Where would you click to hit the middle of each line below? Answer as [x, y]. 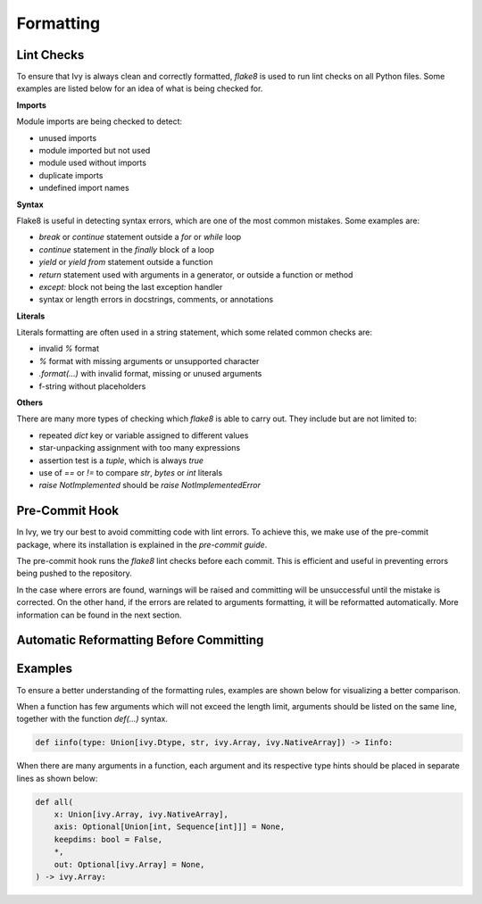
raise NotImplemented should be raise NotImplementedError [150, 485]
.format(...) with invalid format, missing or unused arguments [150, 374]
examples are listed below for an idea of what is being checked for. [140, 88]
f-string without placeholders [92, 386]
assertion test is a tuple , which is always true [121, 460]
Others [30, 402]
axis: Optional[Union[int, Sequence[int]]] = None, [170, 827]
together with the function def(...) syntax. [92, 719]
